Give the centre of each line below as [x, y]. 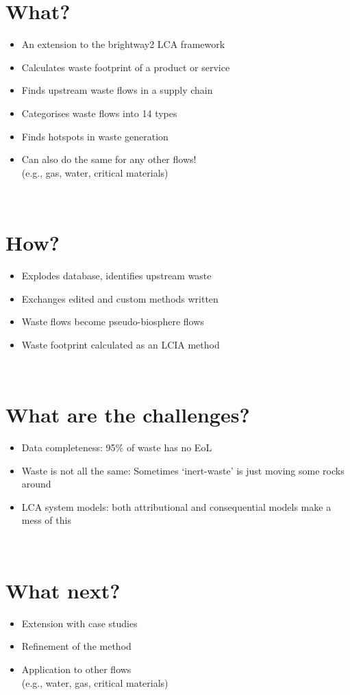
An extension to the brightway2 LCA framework [123, 44]
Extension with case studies [79, 623]
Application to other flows [76, 669]
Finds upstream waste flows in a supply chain [117, 90]
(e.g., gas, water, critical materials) [95, 172]
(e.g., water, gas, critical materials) [95, 682]
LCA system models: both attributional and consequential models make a [176, 506]
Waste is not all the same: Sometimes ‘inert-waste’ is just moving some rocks [183, 470]
